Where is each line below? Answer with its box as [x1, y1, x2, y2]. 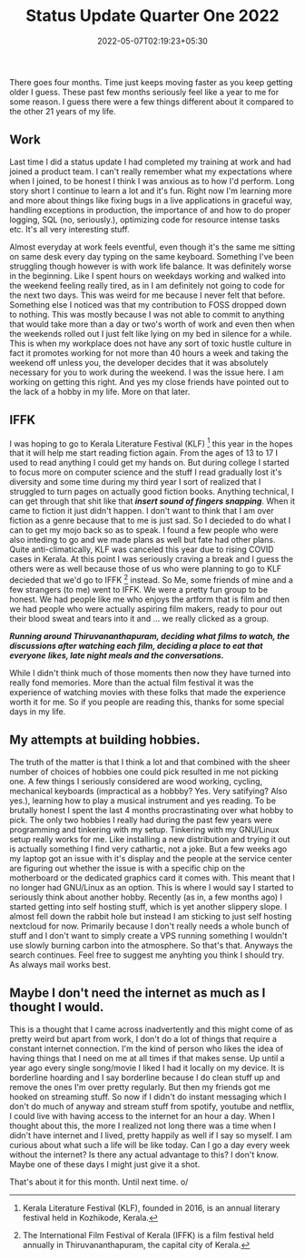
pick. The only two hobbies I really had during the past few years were [9, 814, 273, 825]
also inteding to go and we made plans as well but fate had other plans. [9, 535, 276, 546]
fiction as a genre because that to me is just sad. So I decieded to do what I [9, 515, 291, 526]
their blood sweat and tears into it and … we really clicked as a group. [9, 613, 270, 624]
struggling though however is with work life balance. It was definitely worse [9, 261, 292, 271]
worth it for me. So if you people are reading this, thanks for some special [9, 696, 284, 707]
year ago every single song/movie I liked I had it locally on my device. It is [9, 1062, 285, 1073]
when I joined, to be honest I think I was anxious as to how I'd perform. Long [9, 175, 295, 186]
